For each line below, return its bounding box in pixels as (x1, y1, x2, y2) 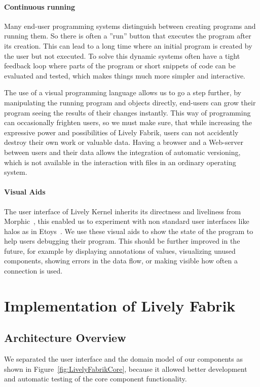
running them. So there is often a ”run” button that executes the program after (4, 30, 251, 41)
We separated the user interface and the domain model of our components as (4, 354, 243, 364)
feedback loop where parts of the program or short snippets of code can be (4, 60, 236, 71)
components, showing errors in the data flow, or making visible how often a (4, 255, 238, 266)
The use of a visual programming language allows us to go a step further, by (4, 87, 241, 98)
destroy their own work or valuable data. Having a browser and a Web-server (4, 137, 243, 147)
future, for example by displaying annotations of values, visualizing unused (4, 245, 236, 256)
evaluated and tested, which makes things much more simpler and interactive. (4, 70, 245, 81)
